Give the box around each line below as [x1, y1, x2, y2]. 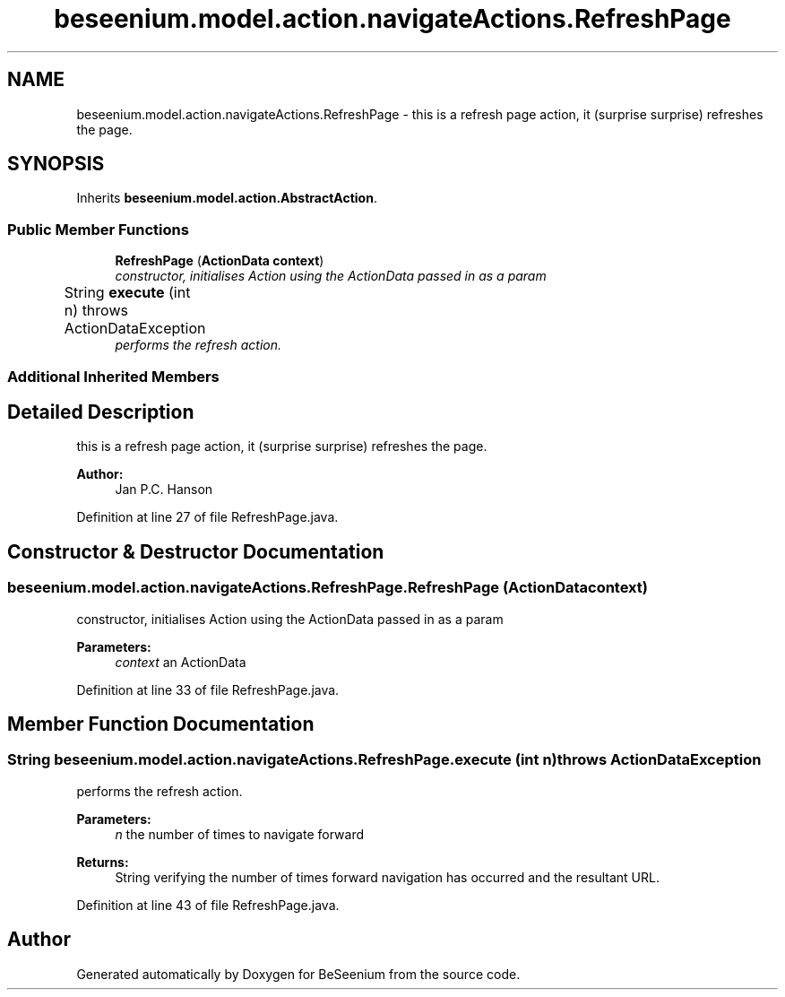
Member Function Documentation [7, 713, 315, 736]
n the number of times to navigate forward [115, 826, 364, 842]
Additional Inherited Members [7, 367, 220, 386]
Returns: [76, 854, 129, 870]
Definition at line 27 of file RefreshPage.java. [76, 509, 339, 525]
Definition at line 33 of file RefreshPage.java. [76, 681, 340, 698]
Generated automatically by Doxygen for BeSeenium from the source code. [76, 966, 521, 982]
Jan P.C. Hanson [115, 481, 213, 498]
